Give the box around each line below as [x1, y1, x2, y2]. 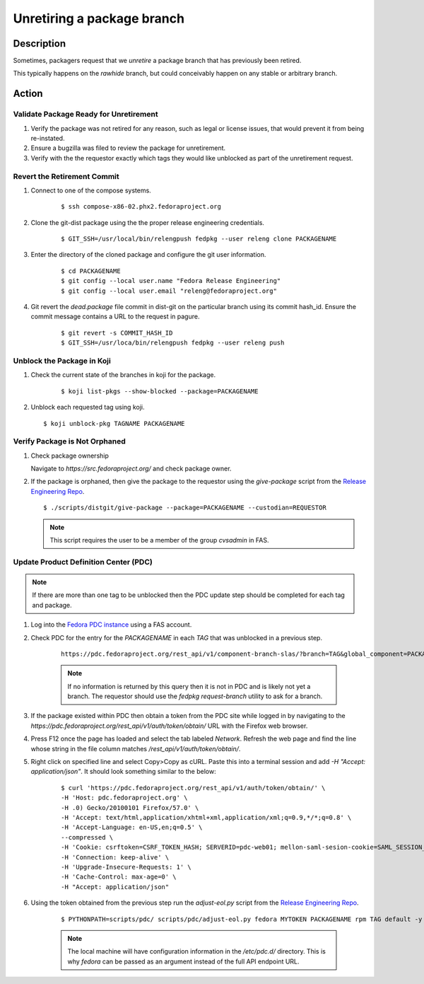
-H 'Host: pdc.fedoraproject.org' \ [61, 794, 188, 802]
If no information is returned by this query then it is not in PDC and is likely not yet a [67, 682, 311, 690]
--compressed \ [61, 833, 114, 841]
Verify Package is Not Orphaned [13, 436, 126, 446]
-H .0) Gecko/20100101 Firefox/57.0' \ [61, 804, 199, 811]
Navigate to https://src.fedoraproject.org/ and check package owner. [30, 464, 232, 473]
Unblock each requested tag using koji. [30, 403, 145, 412]
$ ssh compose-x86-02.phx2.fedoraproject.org [61, 202, 222, 211]
